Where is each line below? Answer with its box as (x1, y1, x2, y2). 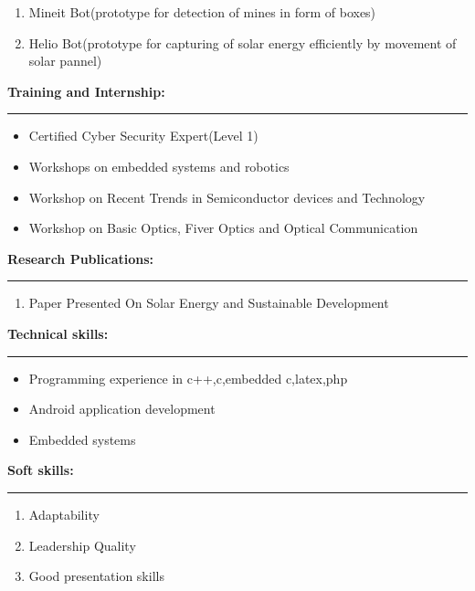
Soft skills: (7, 460, 74, 480)
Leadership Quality (28, 535, 136, 554)
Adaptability (28, 504, 100, 523)
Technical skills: (7, 323, 109, 343)
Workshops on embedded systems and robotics (28, 156, 290, 175)
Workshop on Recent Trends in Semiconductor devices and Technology (28, 187, 426, 206)
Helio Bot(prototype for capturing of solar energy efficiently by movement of (28, 33, 457, 52)
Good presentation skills (28, 566, 164, 586)
